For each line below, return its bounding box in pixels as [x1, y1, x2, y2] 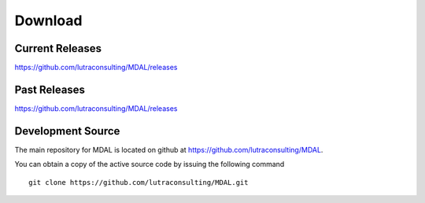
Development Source [14, 124, 120, 138]
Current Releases [14, 42, 102, 55]
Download [14, 12, 83, 29]
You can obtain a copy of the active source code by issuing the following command [14, 160, 285, 169]
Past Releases [14, 83, 86, 96]
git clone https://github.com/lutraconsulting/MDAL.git [28, 178, 249, 186]
